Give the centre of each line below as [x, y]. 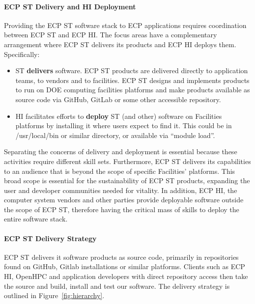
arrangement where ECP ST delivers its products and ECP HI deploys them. [120, 44]
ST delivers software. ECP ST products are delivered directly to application [132, 70]
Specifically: [22, 54]
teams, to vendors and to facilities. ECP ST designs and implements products [132, 80]
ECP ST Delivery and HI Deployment [70, 6]
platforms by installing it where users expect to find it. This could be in [124, 125]
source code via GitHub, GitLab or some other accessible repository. [118, 99]
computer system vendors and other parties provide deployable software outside [124, 200]
